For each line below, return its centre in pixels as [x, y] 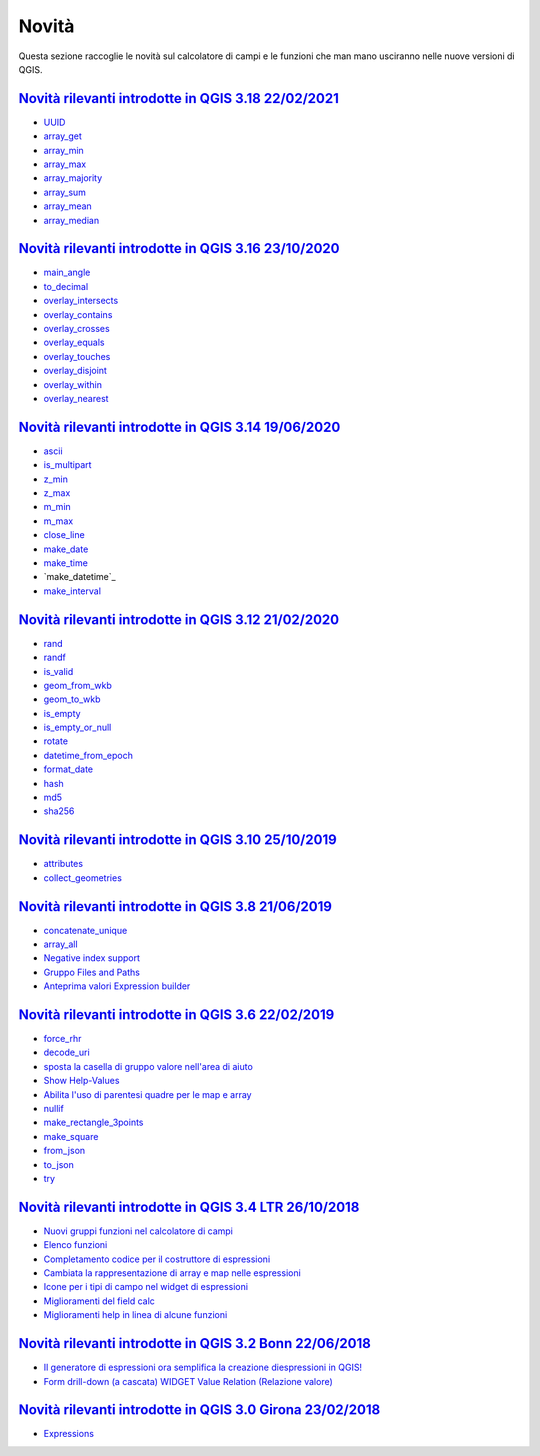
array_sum [65, 192]
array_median [71, 220]
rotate [56, 741]
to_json [59, 1164]
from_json [64, 1151]
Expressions [69, 1434]
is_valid [58, 671]
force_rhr [62, 1039]
